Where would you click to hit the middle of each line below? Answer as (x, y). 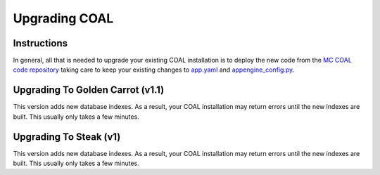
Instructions (40, 43)
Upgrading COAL (63, 18)
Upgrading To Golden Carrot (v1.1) (89, 90)
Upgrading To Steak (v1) (67, 137)
